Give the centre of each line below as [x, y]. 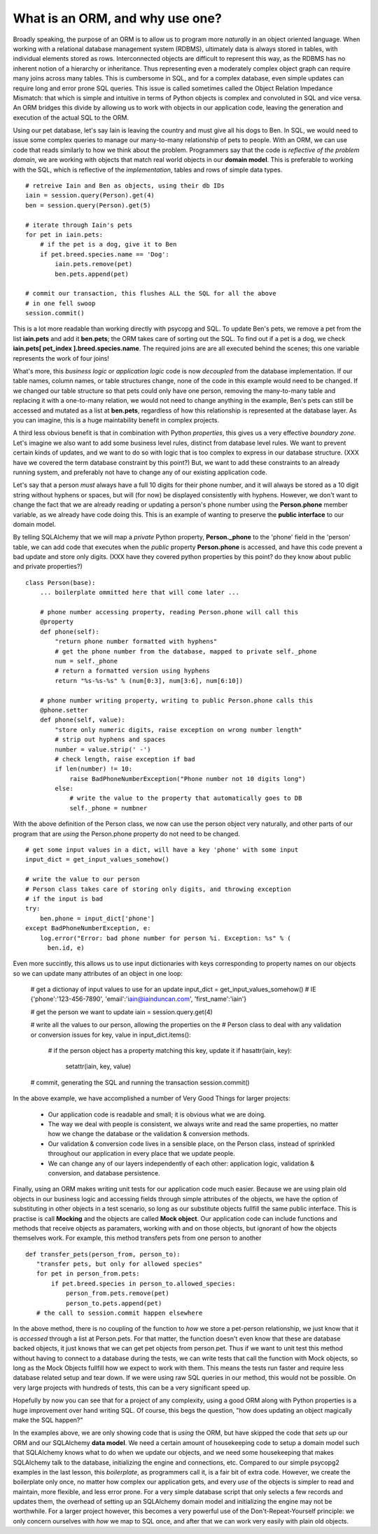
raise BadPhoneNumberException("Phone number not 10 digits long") [188, 779]
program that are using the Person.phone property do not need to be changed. [127, 834]
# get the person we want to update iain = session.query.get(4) [121, 1011]
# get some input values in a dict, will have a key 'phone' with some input [162, 850]
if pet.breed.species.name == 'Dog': [104, 254]
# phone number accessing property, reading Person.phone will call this [169, 612]
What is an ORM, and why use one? [117, 18]
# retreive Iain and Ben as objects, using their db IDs [125, 186]
